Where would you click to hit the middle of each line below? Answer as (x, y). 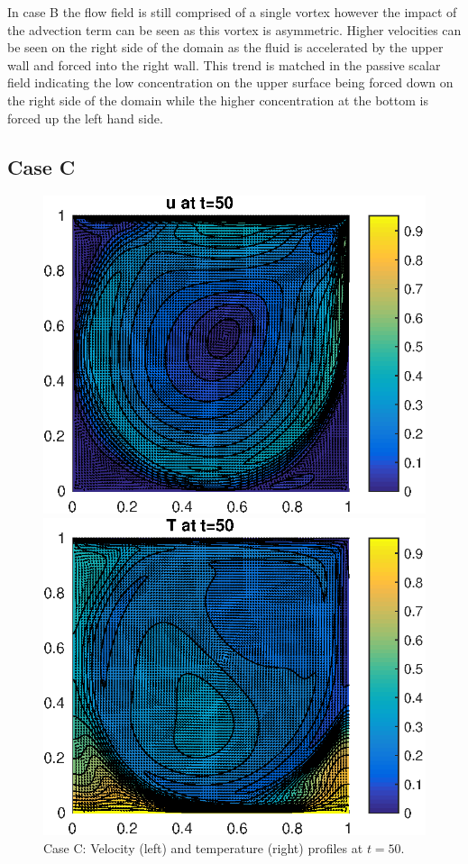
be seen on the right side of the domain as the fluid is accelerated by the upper (225, 47)
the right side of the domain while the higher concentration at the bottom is (218, 100)
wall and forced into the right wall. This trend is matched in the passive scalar (224, 64)
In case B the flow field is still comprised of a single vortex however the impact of (232, 12)
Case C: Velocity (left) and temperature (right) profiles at (203, 848)
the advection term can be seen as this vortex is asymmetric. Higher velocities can (234, 29)
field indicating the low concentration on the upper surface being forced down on (230, 82)
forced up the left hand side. (85, 118)
